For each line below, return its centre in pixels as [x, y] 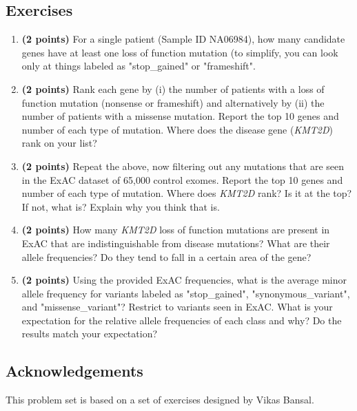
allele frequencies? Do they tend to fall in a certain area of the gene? [166, 256]
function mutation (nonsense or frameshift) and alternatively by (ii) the [173, 102]
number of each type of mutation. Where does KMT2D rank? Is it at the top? [187, 193]
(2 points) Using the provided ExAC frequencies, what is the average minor [184, 280]
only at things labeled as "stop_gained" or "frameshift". [139, 66]
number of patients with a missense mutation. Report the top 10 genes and [180, 116]
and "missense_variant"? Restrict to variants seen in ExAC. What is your [177, 307]
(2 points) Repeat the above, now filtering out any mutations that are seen [183, 166]
